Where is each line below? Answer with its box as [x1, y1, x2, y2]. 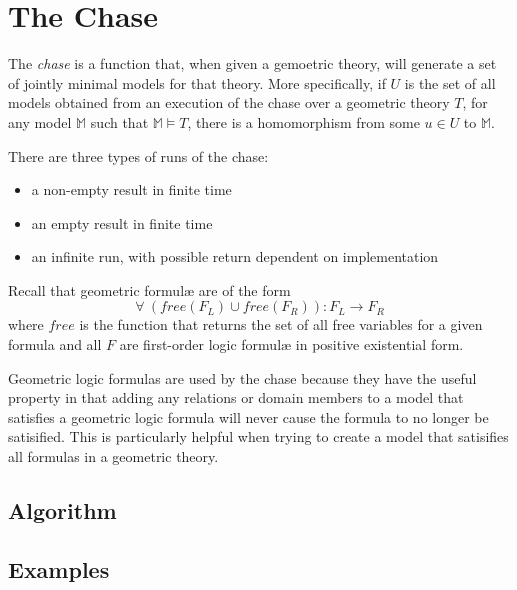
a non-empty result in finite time [31, 179, 232, 200]
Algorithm [8, 495, 117, 526]
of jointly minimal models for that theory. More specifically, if [8, 72, 386, 93]
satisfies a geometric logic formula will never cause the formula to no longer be [8, 406, 489, 427]
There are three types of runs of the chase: [8, 145, 269, 166]
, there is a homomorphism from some [187, 111, 420, 132]
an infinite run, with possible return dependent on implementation [31, 246, 439, 267]
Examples [8, 553, 110, 584]
